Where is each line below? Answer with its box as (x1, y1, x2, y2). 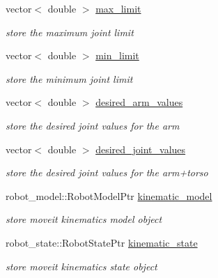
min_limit (95, 48, 139, 63)
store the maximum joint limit (6, 24, 134, 39)
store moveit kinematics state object (6, 258, 157, 273)
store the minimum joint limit (6, 71, 133, 86)
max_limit (95, 1, 141, 15)
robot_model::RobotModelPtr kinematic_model (6, 188, 212, 203)
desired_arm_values (95, 95, 183, 109)
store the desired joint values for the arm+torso (6, 165, 208, 180)
